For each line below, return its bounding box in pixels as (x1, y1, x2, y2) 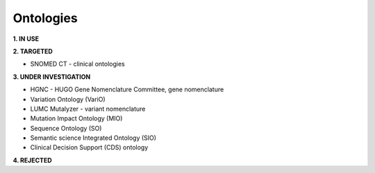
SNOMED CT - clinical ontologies (30, 60, 125, 69)
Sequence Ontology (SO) (30, 124, 102, 132)
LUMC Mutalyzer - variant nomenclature (30, 104, 146, 113)
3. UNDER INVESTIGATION (12, 73, 91, 81)
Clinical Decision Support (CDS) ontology (30, 143, 149, 152)
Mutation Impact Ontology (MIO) (30, 114, 123, 122)
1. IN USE (12, 35, 40, 43)
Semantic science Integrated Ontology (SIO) (30, 134, 156, 142)
